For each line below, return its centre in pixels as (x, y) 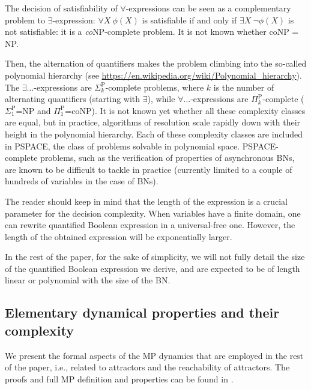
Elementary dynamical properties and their (142, 312)
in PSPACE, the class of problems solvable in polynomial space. (122, 146)
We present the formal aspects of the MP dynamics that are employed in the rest (154, 355)
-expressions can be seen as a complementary (208, 8)
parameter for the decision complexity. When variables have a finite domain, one (153, 213)
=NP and (33, 110)
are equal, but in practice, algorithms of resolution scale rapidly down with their (153, 122)
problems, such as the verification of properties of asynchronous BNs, (168, 158)
